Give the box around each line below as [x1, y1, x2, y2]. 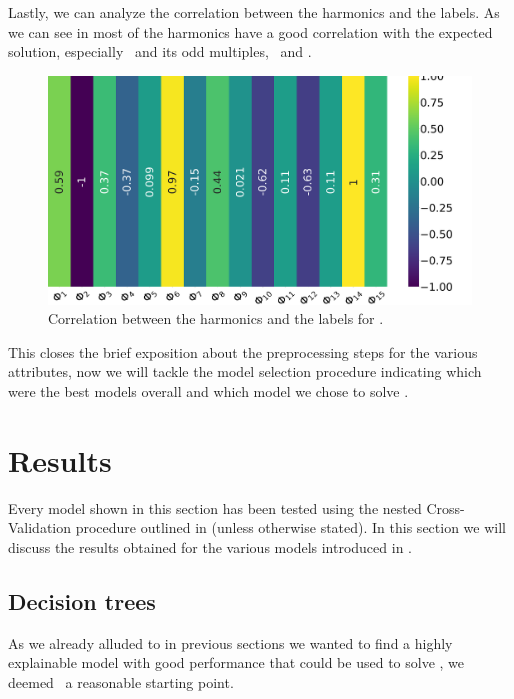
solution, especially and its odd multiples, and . [8, 41, 312, 62]
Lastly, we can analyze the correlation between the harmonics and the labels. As [8, 2, 500, 22]
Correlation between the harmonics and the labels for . [48, 308, 384, 329]
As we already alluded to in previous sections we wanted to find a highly [8, 632, 453, 653]
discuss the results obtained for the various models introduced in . [8, 536, 412, 557]
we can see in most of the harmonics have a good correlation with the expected [8, 21, 493, 42]
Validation [8, 517, 72, 538]
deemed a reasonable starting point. [8, 671, 234, 692]
